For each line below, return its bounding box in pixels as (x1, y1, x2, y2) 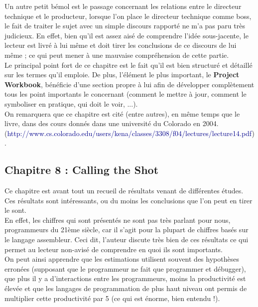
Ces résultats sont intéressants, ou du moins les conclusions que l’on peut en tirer (4, 195, 253, 205)
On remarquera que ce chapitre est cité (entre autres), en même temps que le (4, 108, 240, 119)
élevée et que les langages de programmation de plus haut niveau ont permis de (4, 283, 247, 294)
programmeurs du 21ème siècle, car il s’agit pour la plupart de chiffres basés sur (4, 224, 249, 235)
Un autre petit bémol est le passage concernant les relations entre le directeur (4, 1, 242, 11)
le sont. (4, 205, 27, 215)
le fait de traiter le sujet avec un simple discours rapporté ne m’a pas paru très (4, 20, 245, 31)
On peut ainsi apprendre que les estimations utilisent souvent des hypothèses (4, 254, 239, 264)
